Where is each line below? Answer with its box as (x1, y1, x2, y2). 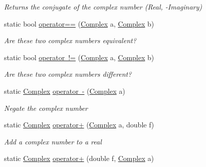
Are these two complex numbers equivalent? (4, 35, 136, 46)
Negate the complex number (4, 102, 88, 113)
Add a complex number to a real (4, 136, 102, 146)
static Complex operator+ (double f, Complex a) (4, 153, 154, 163)
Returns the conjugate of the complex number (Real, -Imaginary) (4, 2, 202, 12)
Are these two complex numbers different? (4, 69, 132, 79)
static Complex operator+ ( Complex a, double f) (4, 119, 154, 130)
